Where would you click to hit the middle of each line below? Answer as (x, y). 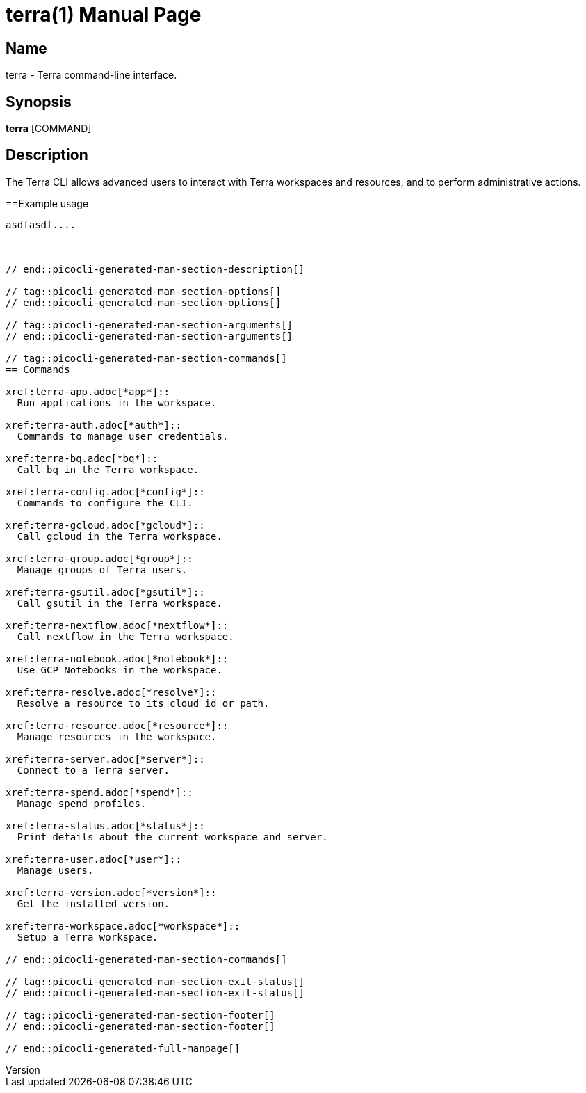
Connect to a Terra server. (93, 770)
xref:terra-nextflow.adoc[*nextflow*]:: (117, 625)
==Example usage (47, 203)
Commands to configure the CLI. (105, 503)
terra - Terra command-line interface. (91, 75)
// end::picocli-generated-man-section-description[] (155, 269)
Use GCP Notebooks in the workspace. (120, 670)
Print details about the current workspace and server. (172, 837)
